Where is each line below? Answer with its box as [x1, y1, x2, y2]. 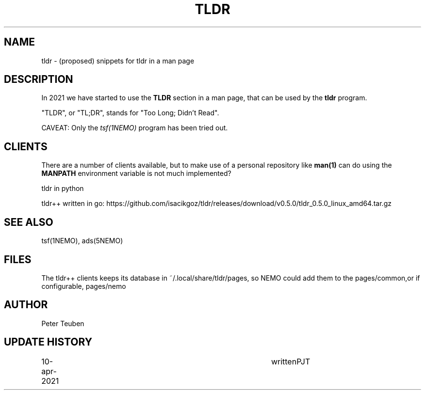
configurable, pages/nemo [41, 282, 126, 290]
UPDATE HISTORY [4, 336, 93, 348]
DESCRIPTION [4, 73, 73, 86]
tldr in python [41, 184, 84, 193]
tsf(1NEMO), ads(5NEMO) [41, 236, 123, 245]
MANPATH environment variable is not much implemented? [41, 169, 231, 178]
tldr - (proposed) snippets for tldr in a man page [41, 56, 195, 65]
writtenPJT [271, 356, 311, 366]
